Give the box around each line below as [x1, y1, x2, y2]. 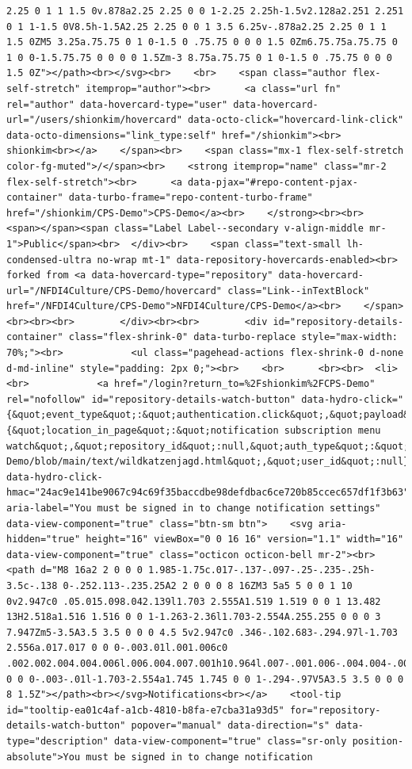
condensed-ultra [6, 254, 92, 266]
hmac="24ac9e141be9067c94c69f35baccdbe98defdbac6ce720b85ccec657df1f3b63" [6, 487, 410, 499]
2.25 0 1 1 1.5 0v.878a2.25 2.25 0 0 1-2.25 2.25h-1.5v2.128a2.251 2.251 [6, 6, 404, 17]
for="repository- [289, 704, 381, 716]
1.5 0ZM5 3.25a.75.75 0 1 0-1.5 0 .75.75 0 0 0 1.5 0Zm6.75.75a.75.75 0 [6, 36, 398, 48]
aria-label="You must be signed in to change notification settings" [6, 503, 381, 514]
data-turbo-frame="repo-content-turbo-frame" [68, 192, 313, 204]
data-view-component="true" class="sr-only [114, 735, 347, 747]
